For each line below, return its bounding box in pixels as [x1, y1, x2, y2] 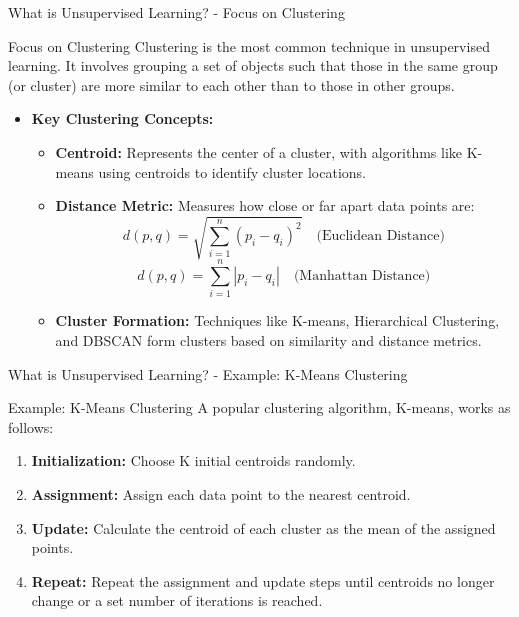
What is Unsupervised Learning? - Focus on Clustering [8, 2, 345, 22]
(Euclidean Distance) [316, 228, 445, 243]
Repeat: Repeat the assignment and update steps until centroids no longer [31, 570, 495, 591]
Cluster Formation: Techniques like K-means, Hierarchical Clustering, [55, 310, 500, 331]
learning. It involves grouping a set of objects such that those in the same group [8, 55, 498, 76]
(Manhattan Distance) [293, 269, 431, 284]
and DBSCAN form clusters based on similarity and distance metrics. [55, 330, 482, 351]
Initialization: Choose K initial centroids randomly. [31, 450, 356, 471]
